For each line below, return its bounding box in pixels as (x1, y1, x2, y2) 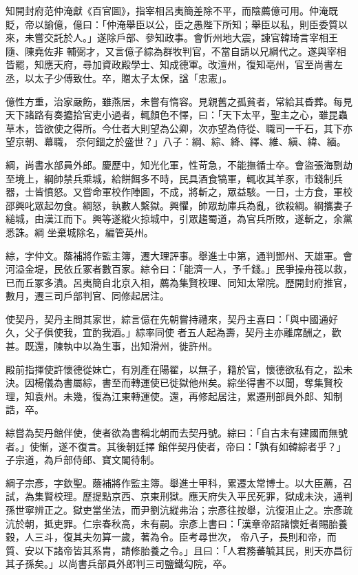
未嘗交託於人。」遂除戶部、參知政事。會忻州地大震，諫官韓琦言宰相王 (24, 30, 338, 45)
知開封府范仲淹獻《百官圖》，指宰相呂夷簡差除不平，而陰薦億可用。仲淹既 (6, 3, 338, 17)
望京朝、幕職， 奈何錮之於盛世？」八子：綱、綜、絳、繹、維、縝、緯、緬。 (6, 134, 346, 149)
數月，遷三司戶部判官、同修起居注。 (6, 289, 169, 303)
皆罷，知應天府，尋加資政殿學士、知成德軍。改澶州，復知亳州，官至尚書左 (6, 57, 343, 72)
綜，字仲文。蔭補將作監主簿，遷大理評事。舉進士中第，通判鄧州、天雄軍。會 (6, 248, 352, 262)
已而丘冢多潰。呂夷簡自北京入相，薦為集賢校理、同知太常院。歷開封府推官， (6, 275, 352, 289)
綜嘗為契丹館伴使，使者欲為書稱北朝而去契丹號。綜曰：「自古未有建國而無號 (6, 426, 348, 440)
